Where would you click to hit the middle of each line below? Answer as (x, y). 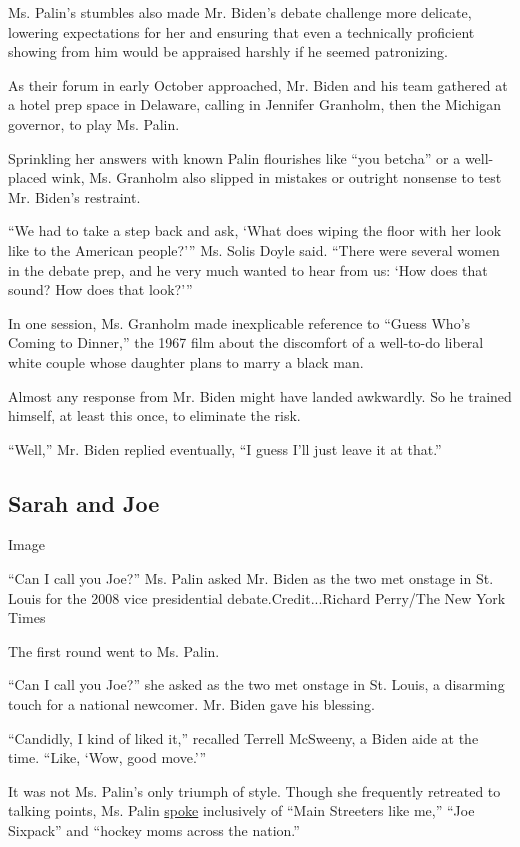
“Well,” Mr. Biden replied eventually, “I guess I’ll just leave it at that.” (225, 448)
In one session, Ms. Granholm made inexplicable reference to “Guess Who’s (239, 322)
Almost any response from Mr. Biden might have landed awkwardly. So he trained (260, 395)
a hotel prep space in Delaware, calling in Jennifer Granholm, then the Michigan (255, 104)
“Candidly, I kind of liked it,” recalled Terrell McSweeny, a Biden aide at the (243, 737)
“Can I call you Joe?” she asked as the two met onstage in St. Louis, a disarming (256, 684)
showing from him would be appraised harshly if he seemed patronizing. (228, 51)
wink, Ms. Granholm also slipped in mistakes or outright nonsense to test (276, 177)
